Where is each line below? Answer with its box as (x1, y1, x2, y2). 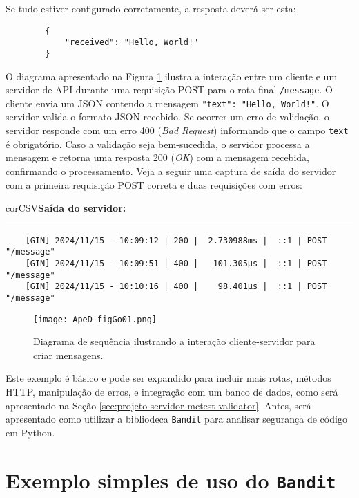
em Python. (6, 425, 55, 439)
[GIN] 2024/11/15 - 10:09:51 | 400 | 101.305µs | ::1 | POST (25, 259, 327, 268)
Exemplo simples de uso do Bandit (6, 465, 336, 494)
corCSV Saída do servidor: (6, 201, 126, 215)
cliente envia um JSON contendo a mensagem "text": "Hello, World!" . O (6, 95, 329, 110)
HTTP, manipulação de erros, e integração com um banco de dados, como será (6, 385, 338, 399)
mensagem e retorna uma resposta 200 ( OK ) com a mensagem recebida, (6, 150, 309, 165)
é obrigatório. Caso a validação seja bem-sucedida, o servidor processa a (6, 136, 310, 151)
